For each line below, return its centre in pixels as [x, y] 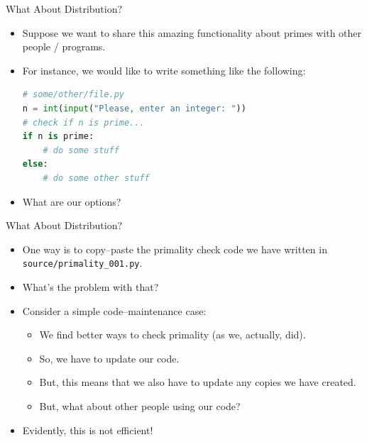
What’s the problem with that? [91, 286]
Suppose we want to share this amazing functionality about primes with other [192, 32]
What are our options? [72, 201]
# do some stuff [81, 150]
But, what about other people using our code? [140, 405]
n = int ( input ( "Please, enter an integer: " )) [134, 108]
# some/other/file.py [73, 95]
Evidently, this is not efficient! [88, 430]
